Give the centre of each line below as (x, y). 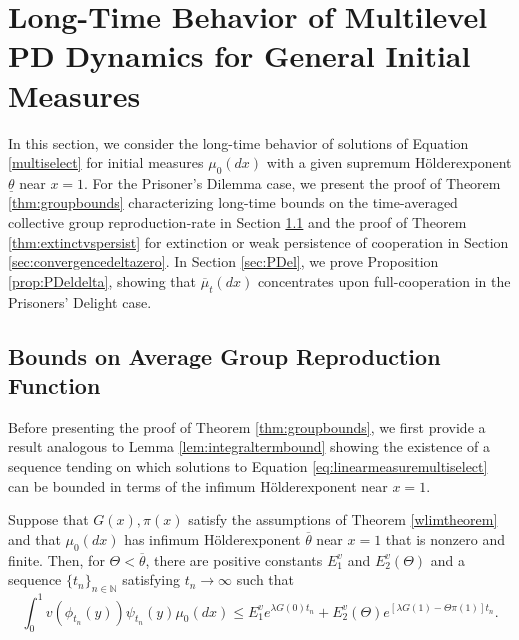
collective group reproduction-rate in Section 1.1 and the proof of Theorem (237, 222)
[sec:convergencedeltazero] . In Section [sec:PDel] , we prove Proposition (223, 261)
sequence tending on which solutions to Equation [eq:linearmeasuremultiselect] (248, 466)
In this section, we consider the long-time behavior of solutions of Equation (238, 142)
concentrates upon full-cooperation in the (384, 280)
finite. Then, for (56, 559)
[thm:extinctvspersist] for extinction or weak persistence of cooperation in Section (258, 241)
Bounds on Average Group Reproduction (224, 355)
